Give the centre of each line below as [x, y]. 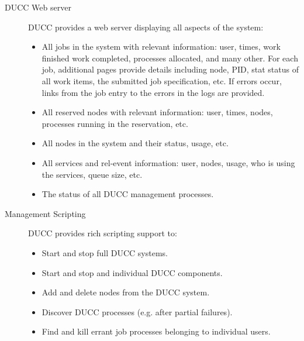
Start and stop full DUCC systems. [105, 252]
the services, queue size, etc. [92, 174]
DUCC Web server [38, 7]
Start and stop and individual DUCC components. [132, 272]
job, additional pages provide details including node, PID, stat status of [170, 69]
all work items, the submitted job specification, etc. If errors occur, [162, 80]
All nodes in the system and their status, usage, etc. [135, 143]
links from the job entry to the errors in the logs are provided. [153, 92]
